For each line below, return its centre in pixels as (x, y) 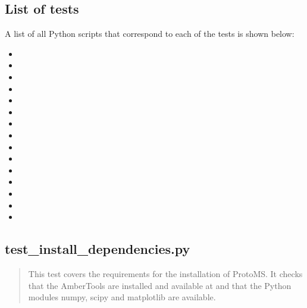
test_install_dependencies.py (98, 249)
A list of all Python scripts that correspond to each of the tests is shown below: (150, 34)
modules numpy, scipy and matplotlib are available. (122, 297)
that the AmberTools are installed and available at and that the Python (160, 285)
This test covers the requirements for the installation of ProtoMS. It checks (165, 273)
